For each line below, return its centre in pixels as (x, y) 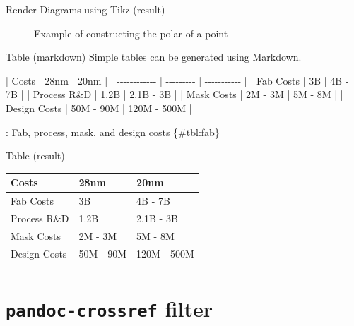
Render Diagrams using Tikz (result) (85, 9)
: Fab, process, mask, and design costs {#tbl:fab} (113, 132)
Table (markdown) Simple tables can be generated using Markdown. (154, 57)
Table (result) (35, 156)
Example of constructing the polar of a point (131, 33)
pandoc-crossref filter (109, 309)
